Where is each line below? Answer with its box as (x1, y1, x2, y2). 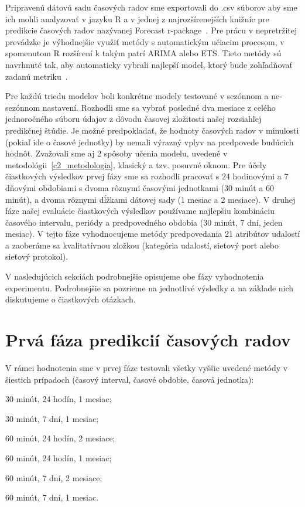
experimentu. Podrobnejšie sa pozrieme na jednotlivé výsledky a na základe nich (5, 281, 294, 294)
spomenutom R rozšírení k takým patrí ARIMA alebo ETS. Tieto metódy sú (5, 47, 282, 59)
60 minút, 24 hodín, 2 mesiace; (5, 432, 115, 444)
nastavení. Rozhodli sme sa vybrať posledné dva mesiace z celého (42, 101, 276, 113)
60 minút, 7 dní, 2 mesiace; (5, 471, 102, 484)
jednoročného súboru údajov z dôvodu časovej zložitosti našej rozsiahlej (5, 113, 262, 125)
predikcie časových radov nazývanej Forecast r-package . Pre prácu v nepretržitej (5, 24, 297, 36)
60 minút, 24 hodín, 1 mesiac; (5, 451, 112, 464)
